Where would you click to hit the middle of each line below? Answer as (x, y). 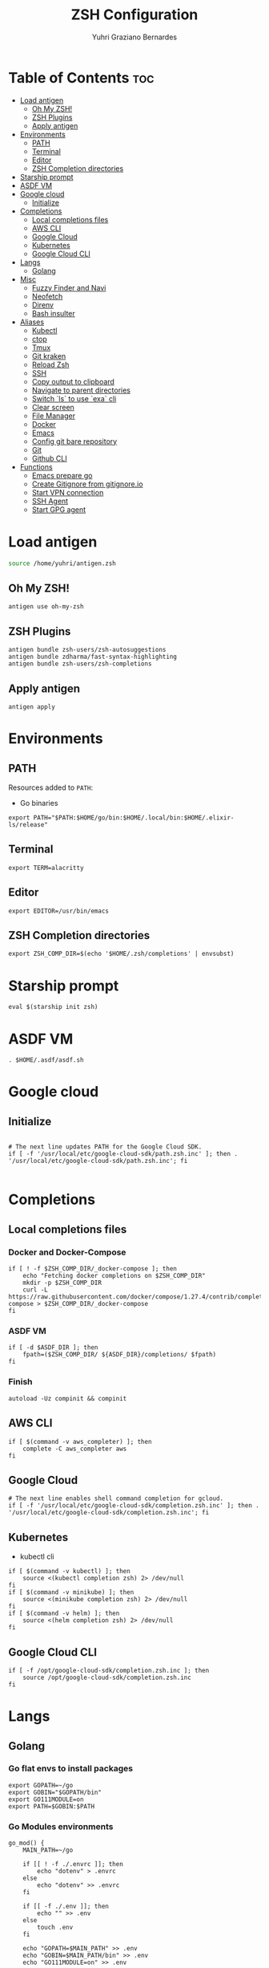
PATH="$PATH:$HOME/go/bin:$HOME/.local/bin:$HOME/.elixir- (134, 817)
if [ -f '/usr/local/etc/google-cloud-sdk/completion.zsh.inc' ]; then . (134, 1506)
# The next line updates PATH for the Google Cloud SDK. (105, 1147)
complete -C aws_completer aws (75, 1449)
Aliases (32, 322)
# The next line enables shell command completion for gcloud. (116, 1498)
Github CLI (49, 458)
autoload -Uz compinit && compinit (68, 1398)
